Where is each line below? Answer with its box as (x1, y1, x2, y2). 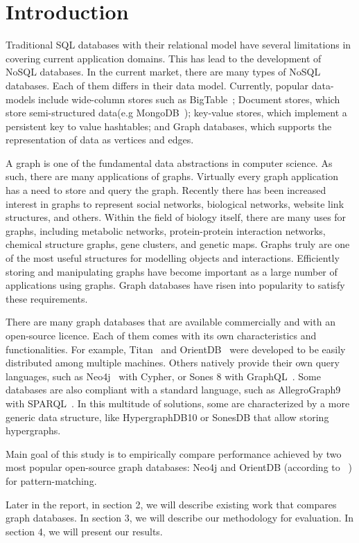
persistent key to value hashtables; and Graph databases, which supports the (6, 118, 332, 133)
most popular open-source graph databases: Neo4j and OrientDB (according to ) (6, 460, 352, 474)
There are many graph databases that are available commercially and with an (6, 314, 335, 329)
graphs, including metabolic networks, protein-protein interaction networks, (6, 223, 326, 238)
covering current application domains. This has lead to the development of (6, 51, 322, 65)
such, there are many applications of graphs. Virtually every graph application (6, 169, 339, 184)
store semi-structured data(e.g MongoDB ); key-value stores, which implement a (6, 105, 347, 120)
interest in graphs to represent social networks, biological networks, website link (6, 196, 344, 211)
